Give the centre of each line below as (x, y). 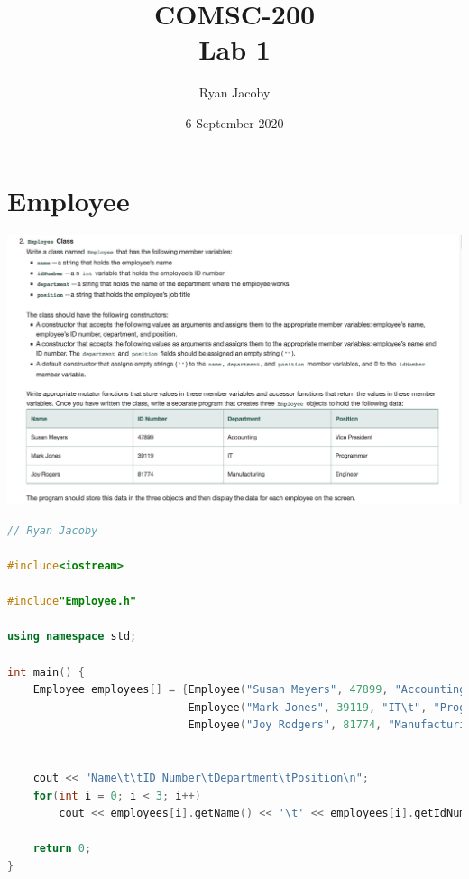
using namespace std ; (72, 637)
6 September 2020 (234, 122)
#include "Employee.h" (72, 601)
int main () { (46, 672)
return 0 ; (62, 849)
